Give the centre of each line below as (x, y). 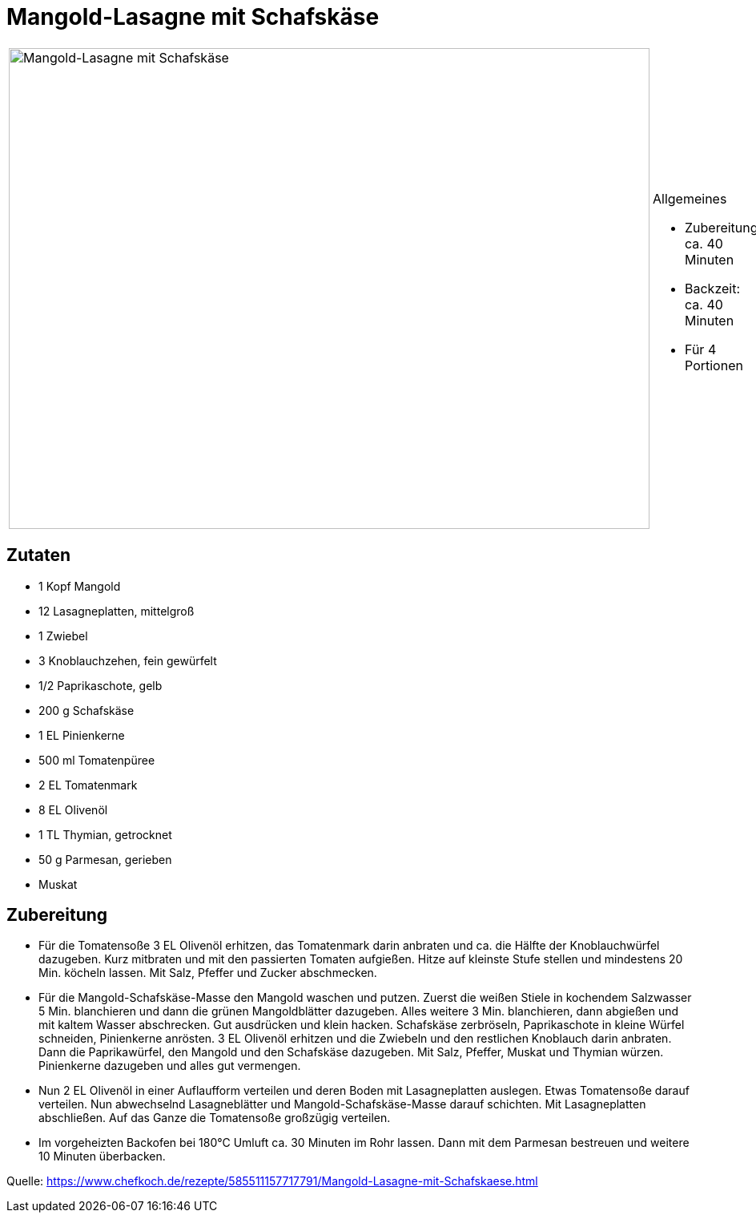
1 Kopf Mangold (80, 586)
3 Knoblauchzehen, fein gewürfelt (128, 660)
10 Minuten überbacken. (102, 1156)
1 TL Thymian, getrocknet (105, 834)
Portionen (714, 365)
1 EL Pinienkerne (82, 735)
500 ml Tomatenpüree (97, 760)
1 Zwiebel (63, 636)
